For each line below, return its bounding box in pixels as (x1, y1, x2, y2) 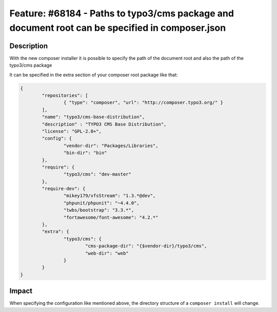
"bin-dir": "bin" (63, 150, 107, 156)
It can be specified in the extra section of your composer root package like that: (9, 72, 178, 78)
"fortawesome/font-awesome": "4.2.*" (63, 214, 159, 220)
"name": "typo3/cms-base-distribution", (42, 114, 145, 120)
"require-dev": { (42, 186, 86, 192)
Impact (9, 287, 33, 296)
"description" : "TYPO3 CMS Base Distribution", (42, 121, 167, 127)
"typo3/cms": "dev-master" (63, 172, 132, 177)
